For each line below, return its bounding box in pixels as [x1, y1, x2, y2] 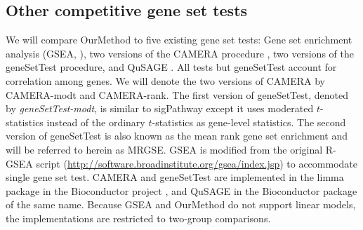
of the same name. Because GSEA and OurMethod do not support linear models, [6, 197, 356, 212]
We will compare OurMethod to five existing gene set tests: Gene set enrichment [6, 32, 352, 47]
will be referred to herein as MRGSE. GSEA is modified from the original [6, 142, 323, 156]
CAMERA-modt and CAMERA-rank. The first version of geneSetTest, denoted [6, 87, 349, 102]
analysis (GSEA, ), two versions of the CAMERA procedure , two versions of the [6, 46, 354, 60]
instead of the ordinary [46, 114, 145, 129]
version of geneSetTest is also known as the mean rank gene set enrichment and [6, 128, 348, 143]
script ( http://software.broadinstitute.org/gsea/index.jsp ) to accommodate [36, 156, 357, 170]
